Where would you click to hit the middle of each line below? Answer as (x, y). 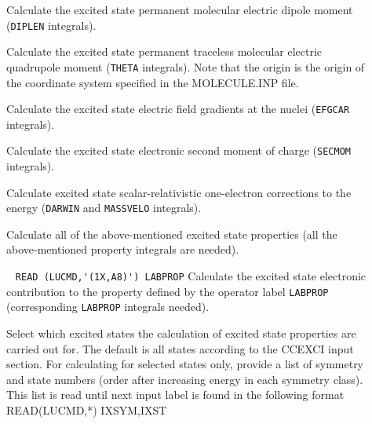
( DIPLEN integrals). (51, 25)
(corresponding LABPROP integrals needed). (108, 307)
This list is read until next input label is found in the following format (175, 395)
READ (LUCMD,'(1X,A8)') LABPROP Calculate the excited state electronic (191, 276)
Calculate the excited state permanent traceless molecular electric (164, 51)
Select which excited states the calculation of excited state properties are (181, 333)
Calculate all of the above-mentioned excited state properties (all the (172, 234)
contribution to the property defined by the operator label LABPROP (168, 291)
